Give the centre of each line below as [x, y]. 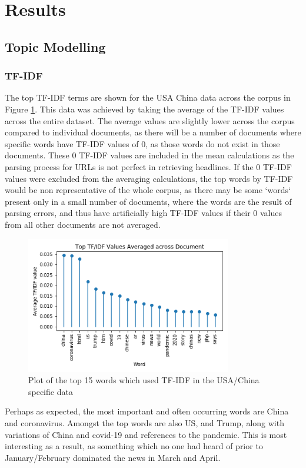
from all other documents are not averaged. [83, 224]
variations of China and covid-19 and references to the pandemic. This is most [146, 434]
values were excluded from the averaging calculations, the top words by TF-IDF [149, 178]
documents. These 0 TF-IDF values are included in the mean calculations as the [149, 155]
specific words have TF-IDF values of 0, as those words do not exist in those [142, 143]
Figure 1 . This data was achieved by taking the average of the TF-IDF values [144, 109]
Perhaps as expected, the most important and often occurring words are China [147, 411]
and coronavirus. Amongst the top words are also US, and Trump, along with [144, 423]
